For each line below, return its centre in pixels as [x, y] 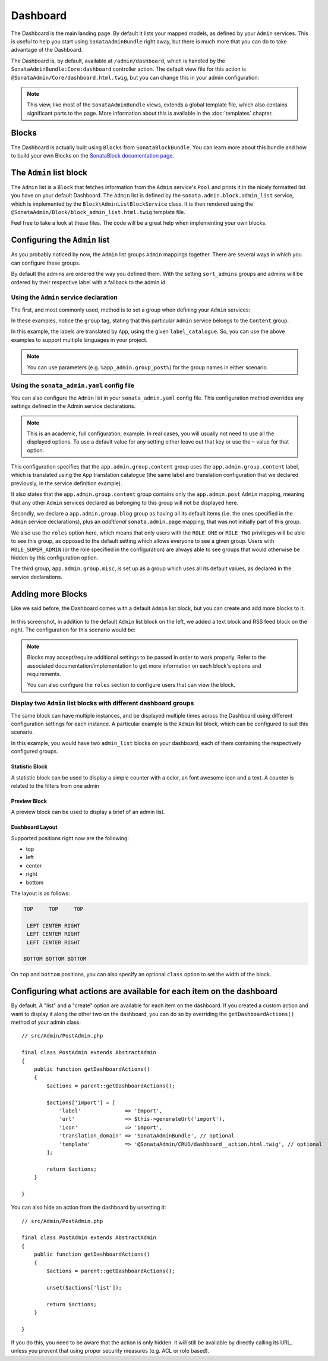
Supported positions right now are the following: [70, 838]
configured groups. [35, 752]
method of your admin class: [46, 1022]
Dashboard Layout [34, 827]
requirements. [44, 674]
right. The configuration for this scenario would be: [73, 630]
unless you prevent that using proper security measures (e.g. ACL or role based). [110, 1351]
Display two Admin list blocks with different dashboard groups [102, 703]
